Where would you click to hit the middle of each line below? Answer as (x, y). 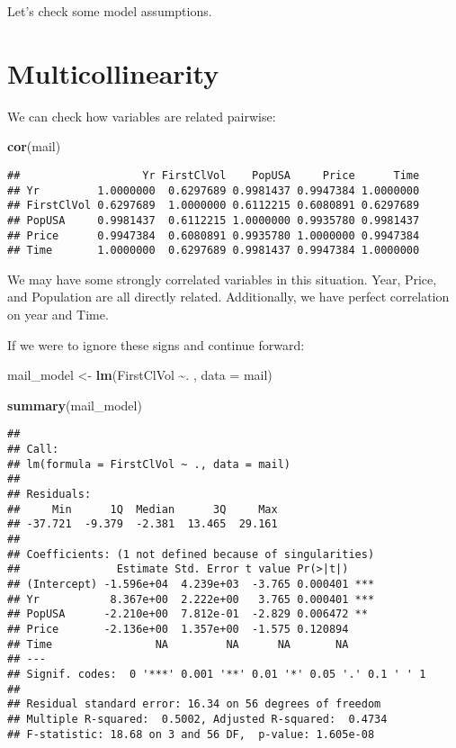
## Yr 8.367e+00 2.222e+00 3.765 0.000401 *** (191, 599)
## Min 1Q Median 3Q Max (143, 509)
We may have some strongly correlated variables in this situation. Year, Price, (222, 279)
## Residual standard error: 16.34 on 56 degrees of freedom (194, 704)
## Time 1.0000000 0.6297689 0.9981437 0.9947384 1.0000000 (214, 251)
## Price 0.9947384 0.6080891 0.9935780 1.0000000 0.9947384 (214, 235)
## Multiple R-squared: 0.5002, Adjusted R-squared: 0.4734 (197, 719)
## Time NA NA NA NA (178, 644)
